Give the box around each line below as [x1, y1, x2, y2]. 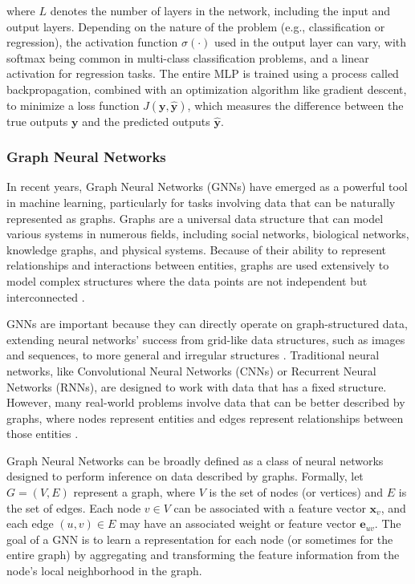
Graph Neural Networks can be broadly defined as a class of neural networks [6, 452, 384, 468]
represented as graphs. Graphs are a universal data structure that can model [6, 209, 384, 226]
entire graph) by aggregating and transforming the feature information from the [6, 546, 400, 563]
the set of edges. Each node [6, 499, 141, 516]
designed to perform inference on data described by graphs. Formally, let [6, 468, 364, 485]
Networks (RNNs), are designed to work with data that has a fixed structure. [6, 378, 387, 395]
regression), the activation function [6, 34, 178, 51]
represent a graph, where [73, 484, 196, 501]
